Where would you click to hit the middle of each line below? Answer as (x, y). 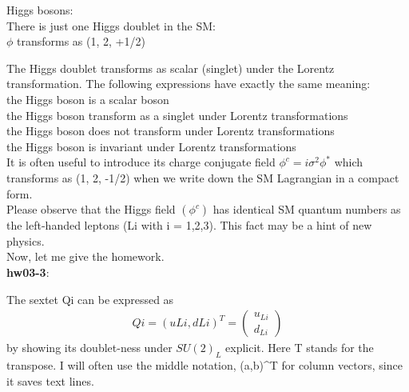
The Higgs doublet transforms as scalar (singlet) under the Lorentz (171, 68)
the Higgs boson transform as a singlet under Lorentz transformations (177, 115)
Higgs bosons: (40, 10)
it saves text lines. (50, 380)
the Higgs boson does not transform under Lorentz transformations (171, 131)
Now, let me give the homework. (85, 256)
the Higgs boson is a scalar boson (88, 99)
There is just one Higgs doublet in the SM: (111, 25)
